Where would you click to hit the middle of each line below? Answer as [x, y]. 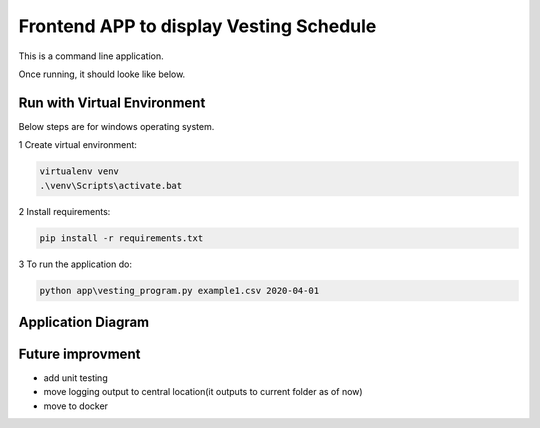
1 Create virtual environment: [77, 145]
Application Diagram [84, 321]
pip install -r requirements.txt [121, 238]
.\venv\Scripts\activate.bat [111, 185]
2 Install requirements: [64, 211]
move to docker [76, 406]
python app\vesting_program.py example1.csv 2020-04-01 [179, 290]
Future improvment [79, 353]
